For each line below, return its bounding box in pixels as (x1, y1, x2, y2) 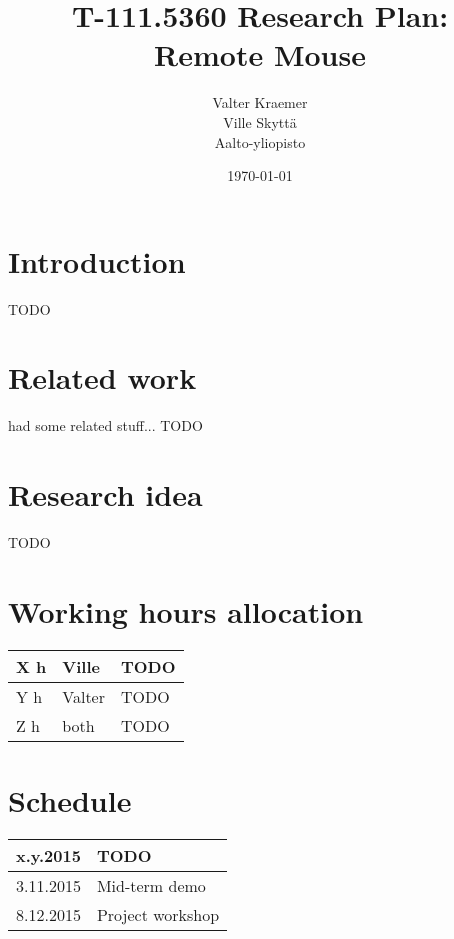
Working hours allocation (8, 590, 364, 631)
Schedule (8, 779, 132, 820)
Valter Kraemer (212, 92, 308, 113)
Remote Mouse (154, 34, 366, 75)
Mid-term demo (96, 873, 206, 897)
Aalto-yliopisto (214, 131, 306, 152)
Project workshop (96, 902, 220, 926)
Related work (8, 357, 197, 398)
